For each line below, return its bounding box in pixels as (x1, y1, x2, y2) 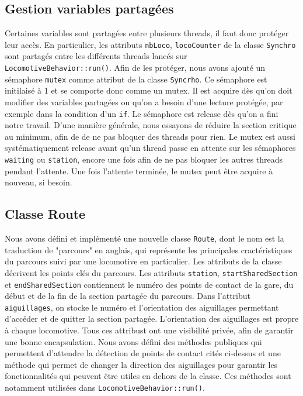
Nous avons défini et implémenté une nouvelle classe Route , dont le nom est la (5, 232, 284, 245)
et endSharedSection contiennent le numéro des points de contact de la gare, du (5, 278, 294, 290)
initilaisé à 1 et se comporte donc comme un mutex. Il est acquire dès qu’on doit (5, 84, 292, 97)
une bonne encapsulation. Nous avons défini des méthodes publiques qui (5, 335, 262, 347)
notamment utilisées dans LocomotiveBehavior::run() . (5, 381, 205, 393)
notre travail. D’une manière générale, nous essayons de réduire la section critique (5, 119, 297, 131)
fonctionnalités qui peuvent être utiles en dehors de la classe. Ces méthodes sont (5, 370, 291, 382)
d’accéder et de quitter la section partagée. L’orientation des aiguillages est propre (5, 312, 299, 325)
